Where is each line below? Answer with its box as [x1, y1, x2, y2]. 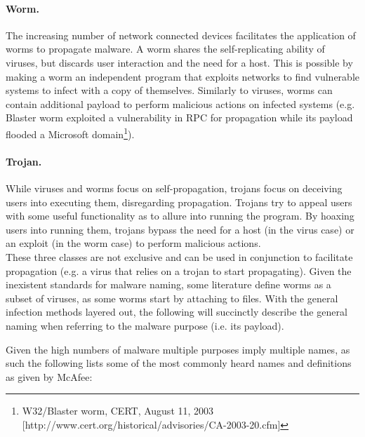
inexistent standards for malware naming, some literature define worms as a [6, 277, 331, 292]
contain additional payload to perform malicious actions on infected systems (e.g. [6, 96, 355, 111]
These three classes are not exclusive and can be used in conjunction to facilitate [6, 249, 353, 264]
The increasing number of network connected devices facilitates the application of [6, 27, 356, 42]
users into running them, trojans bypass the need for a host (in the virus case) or [6, 222, 354, 236]
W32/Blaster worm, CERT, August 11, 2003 [22, 403, 214, 418]
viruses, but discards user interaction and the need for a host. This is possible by [6, 55, 353, 69]
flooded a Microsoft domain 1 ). [6, 124, 135, 141]
